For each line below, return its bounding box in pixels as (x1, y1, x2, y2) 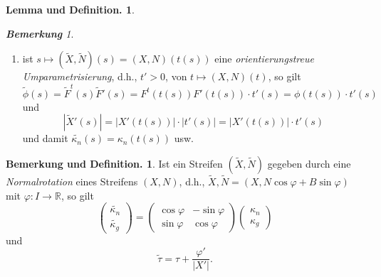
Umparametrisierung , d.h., (22, 69, 137, 84)
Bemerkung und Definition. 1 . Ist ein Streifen (6, 156, 223, 170)
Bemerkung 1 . (6, 26, 74, 40)
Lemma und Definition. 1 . (6, 2, 135, 16)
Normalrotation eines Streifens (6, 173, 138, 188)
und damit (22, 131, 68, 146)
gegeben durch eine (267, 156, 351, 170)
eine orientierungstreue (214, 51, 314, 66)
